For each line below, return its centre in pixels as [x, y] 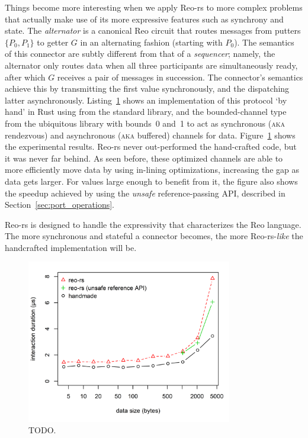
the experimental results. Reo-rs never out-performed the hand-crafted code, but [151, 146]
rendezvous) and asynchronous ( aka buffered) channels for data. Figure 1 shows [150, 135]
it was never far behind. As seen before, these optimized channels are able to [144, 158]
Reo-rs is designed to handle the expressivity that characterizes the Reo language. [153, 224]
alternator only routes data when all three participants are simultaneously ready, [151, 65]
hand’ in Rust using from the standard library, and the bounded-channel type [146, 112]
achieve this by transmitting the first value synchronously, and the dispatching [147, 88]
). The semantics [264, 42]
